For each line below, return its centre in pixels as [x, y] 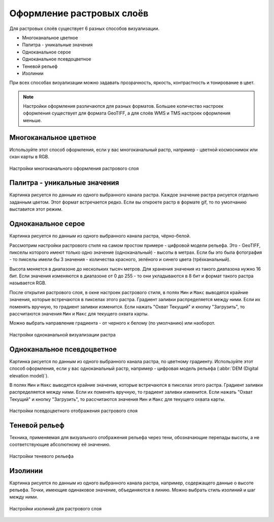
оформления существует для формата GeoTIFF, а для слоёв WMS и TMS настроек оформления [127, 113]
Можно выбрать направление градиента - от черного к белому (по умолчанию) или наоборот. [112, 323]
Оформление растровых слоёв [79, 13]
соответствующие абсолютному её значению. [60, 445]
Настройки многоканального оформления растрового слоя [74, 168]
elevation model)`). [29, 375]
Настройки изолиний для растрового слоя [56, 508]
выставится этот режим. [36, 209]
